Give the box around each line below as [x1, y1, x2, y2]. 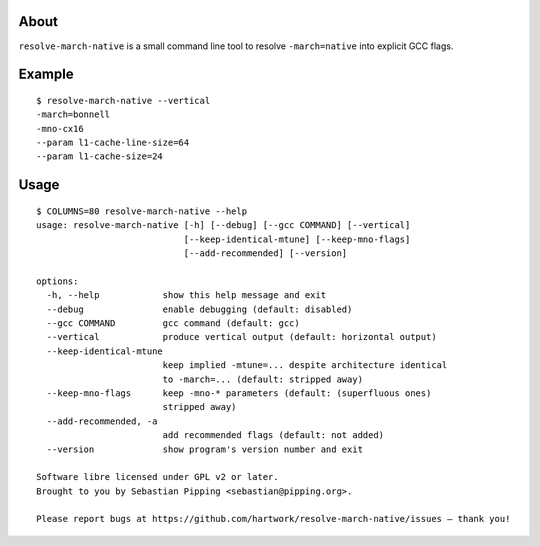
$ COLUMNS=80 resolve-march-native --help [36, 205, 248, 217]
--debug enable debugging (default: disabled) [46, 303, 353, 315]
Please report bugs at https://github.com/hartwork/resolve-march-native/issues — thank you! [36, 513, 511, 525]
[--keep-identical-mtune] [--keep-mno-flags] [183, 233, 411, 245]
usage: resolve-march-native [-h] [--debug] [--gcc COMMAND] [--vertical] [36, 220, 411, 231]
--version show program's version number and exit [46, 443, 364, 455]
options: [36, 275, 79, 287]
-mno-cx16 [36, 123, 84, 134]
